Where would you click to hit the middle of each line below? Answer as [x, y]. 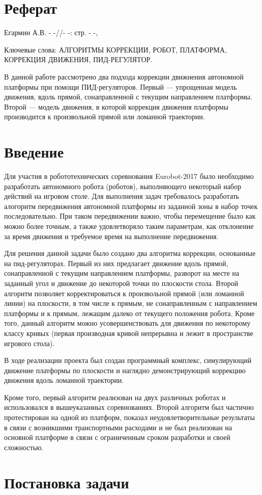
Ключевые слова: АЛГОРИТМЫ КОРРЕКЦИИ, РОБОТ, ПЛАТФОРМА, [115, 49]
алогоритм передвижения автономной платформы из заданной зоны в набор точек [131, 206]
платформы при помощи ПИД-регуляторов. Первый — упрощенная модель [121, 86]
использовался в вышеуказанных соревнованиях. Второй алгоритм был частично [129, 407]
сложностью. [24, 447]
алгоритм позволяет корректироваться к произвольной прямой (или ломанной [124, 293]
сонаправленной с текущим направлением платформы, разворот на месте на [122, 273]
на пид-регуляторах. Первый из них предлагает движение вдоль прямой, [116, 263]
